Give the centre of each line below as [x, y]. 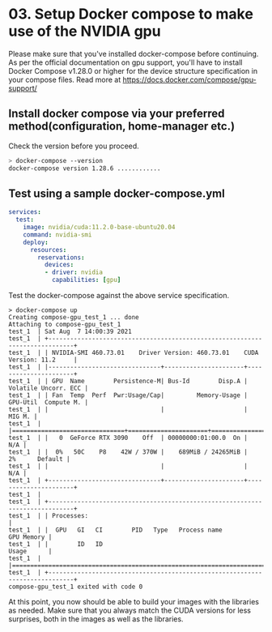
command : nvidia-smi [57, 235]
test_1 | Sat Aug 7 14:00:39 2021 [70, 332]
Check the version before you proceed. [74, 146]
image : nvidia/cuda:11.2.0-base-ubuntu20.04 [99, 228]
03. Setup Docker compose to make [131, 14]
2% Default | [39, 459]
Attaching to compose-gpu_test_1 [65, 325]
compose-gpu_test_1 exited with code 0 [76, 587]
